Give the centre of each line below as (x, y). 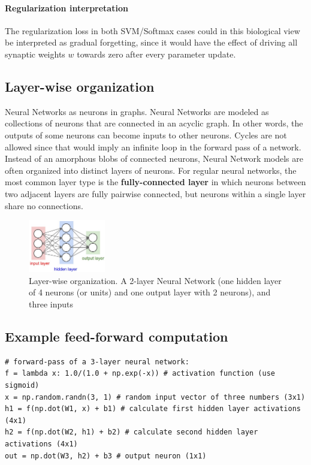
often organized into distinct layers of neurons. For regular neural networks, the (151, 170)
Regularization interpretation (67, 7)
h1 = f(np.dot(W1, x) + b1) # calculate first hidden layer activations (153, 409)
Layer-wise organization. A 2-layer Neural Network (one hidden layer (155, 280)
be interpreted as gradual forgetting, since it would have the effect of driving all (151, 42)
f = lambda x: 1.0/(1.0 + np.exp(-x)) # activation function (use (140, 374)
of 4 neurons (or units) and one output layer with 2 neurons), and (150, 292)
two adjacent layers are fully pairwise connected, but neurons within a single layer (155, 193)
